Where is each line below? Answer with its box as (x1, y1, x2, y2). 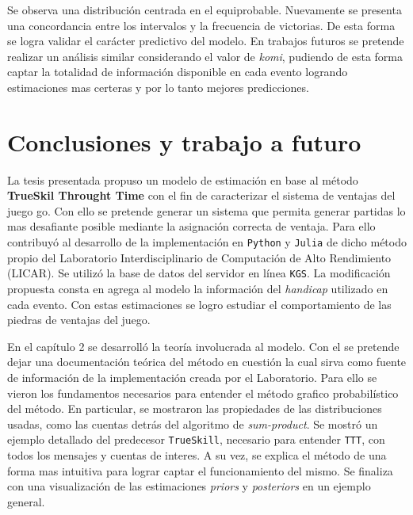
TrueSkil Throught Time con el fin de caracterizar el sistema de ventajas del (7, 187, 396, 204)
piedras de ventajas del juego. (7, 311, 151, 328)
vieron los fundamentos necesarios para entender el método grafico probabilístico (7, 384, 399, 401)
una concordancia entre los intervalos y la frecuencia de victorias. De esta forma (7, 17, 396, 33)
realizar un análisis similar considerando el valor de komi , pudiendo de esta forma (7, 48, 403, 64)
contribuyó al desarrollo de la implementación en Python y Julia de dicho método (7, 234, 407, 250)
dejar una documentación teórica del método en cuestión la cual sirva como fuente (7, 353, 407, 370)
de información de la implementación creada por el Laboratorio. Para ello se (7, 368, 377, 385)
